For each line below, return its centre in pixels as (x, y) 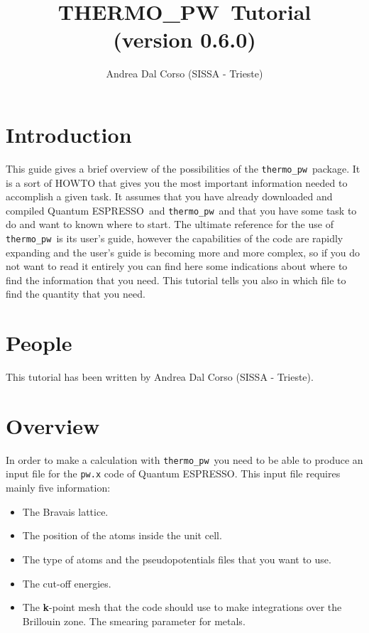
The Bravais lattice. (65, 511)
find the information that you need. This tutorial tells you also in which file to (176, 280)
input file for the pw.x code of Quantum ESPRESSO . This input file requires (173, 474)
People (39, 343)
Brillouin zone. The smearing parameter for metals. (134, 621)
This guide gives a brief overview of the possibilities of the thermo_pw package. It (183, 168)
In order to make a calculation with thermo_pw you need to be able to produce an (184, 459)
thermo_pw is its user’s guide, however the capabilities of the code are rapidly (175, 238)
